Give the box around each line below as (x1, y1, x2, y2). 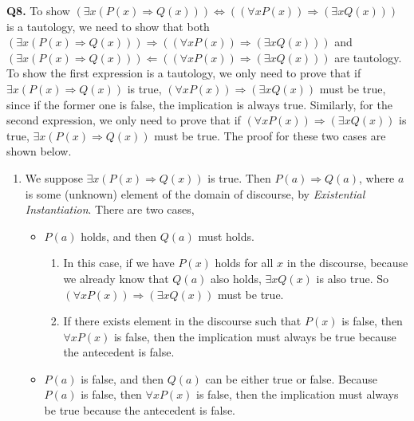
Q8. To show (6, 2, 70, 18)
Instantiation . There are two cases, (25, 201, 195, 218)
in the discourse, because (286, 254, 408, 271)
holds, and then (81, 227, 157, 244)
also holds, (210, 270, 262, 286)
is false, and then (81, 370, 164, 387)
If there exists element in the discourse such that (63, 313, 302, 329)
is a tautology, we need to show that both (6, 18, 210, 34)
